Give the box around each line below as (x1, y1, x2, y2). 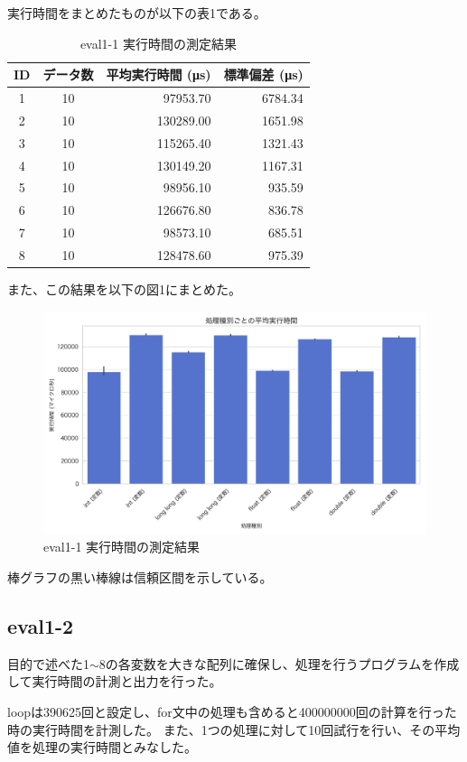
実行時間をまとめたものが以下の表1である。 (7, 4, 266, 22)
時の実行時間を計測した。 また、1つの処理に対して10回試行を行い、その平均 (7, 720, 461, 739)
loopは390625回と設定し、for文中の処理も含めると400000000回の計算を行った (7, 702, 457, 720)
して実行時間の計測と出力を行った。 (7, 672, 222, 691)
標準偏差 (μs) (223, 65, 304, 84)
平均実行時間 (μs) (106, 65, 211, 84)
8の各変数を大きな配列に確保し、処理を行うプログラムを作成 (98, 654, 460, 673)
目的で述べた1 (7, 654, 89, 673)
